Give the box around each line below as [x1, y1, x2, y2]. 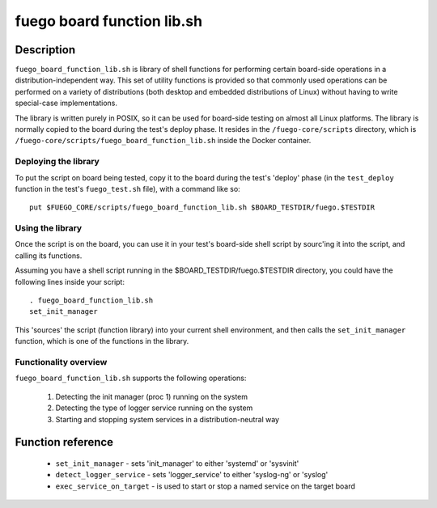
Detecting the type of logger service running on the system [55, 403, 253, 413]
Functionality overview [15, 356, 108, 367]
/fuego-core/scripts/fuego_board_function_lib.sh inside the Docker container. [15, 136, 312, 146]
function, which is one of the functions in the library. [15, 337, 189, 346]
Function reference [15, 435, 113, 449]
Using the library [15, 222, 83, 234]
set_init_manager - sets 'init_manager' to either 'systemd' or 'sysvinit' [55, 458, 299, 468]
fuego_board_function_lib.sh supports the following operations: [15, 373, 247, 383]
